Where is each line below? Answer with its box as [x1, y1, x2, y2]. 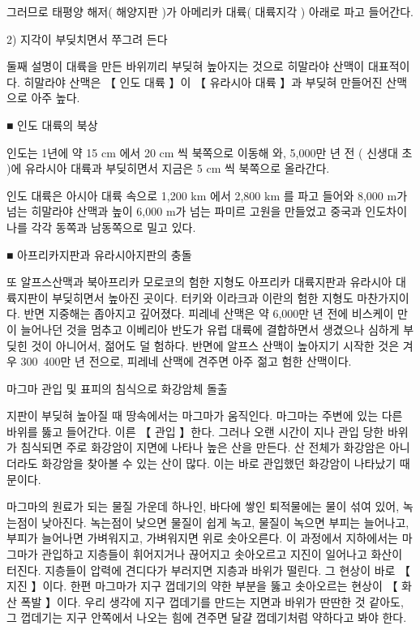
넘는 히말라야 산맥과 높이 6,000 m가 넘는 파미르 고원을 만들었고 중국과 [6, 203, 362, 220]
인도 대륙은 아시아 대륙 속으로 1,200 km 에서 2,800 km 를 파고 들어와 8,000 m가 [6, 186, 408, 204]
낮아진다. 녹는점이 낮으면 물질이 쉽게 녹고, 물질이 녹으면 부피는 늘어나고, [41, 513, 409, 530]
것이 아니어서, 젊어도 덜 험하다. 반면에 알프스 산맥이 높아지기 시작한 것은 [31, 336, 400, 354]
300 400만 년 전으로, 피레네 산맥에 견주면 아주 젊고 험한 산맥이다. [20, 353, 352, 370]
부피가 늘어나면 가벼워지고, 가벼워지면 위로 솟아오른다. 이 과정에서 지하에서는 [6, 529, 398, 546]
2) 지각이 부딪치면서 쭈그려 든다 [6, 30, 168, 47]
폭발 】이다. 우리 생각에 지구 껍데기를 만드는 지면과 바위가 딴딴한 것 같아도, [20, 593, 404, 610]
